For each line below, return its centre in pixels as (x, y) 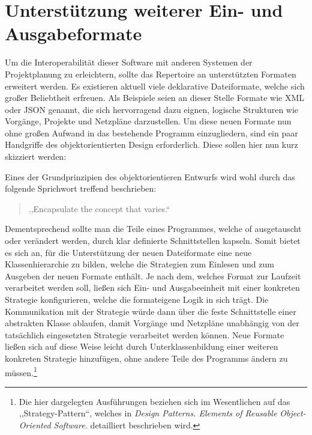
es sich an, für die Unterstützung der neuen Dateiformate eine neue (128, 252)
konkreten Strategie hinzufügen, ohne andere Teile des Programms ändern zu (146, 358)
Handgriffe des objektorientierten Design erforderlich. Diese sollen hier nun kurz (151, 144)
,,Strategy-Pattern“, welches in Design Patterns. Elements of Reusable (148, 413)
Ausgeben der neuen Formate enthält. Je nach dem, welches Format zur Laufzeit (153, 275)
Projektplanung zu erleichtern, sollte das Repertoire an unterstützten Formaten (151, 74)
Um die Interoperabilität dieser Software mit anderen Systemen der (129, 62)
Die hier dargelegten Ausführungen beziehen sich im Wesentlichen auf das (154, 401)
